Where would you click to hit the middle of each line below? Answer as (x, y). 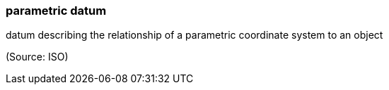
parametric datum (56, 11)
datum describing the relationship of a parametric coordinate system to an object (194, 35)
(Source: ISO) (37, 57)
